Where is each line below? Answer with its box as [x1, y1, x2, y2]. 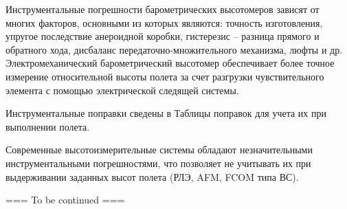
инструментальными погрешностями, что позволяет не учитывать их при [5, 155, 311, 170]
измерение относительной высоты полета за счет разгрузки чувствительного [5, 69, 324, 83]
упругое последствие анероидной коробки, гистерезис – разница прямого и [5, 29, 320, 43]
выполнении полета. [5, 119, 90, 133]
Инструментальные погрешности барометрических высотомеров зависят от [5, 2, 320, 16]
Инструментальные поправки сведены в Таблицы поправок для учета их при [5, 106, 326, 120]
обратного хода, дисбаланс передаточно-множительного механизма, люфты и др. [5, 42, 343, 56]
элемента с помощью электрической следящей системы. [5, 82, 239, 97]
